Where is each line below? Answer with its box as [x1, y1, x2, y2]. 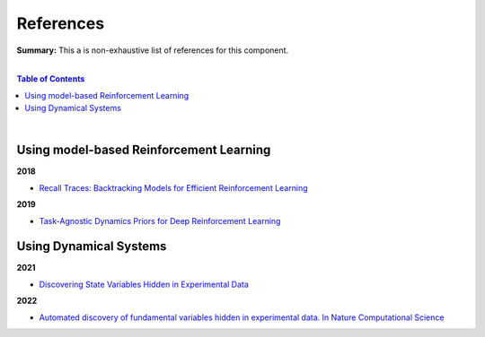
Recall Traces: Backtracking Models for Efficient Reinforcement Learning [39, 182, 308, 193]
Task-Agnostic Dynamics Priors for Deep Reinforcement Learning [39, 215, 281, 226]
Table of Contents [16, 73, 85, 84]
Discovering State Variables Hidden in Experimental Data [39, 279, 249, 289]
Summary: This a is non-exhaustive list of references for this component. [16, 45, 289, 56]
